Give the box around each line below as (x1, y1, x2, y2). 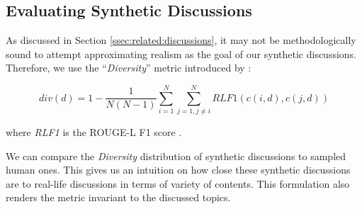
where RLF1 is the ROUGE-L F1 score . (6, 125, 182, 140)
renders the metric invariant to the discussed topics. (6, 190, 231, 205)
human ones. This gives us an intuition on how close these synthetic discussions (6, 162, 351, 177)
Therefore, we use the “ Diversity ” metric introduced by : (6, 60, 251, 75)
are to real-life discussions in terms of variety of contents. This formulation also (6, 176, 350, 191)
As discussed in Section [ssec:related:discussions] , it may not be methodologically (6, 33, 356, 47)
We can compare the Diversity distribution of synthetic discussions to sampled (6, 148, 346, 163)
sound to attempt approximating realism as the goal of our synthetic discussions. (6, 46, 357, 61)
